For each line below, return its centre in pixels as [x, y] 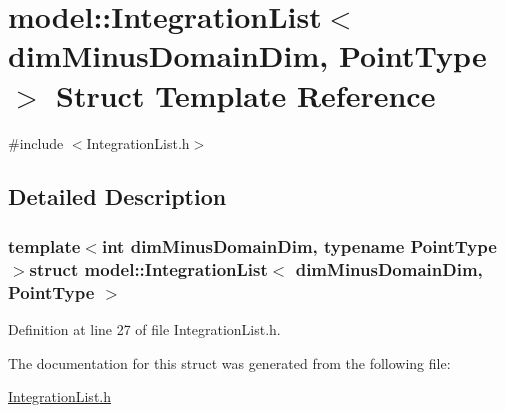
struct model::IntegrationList [148, 268]
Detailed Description [117, 196]
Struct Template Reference [246, 94]
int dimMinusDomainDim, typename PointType [299, 245]
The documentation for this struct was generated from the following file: [229, 362]
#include [36, 142]
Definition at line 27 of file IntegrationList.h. [144, 328]
